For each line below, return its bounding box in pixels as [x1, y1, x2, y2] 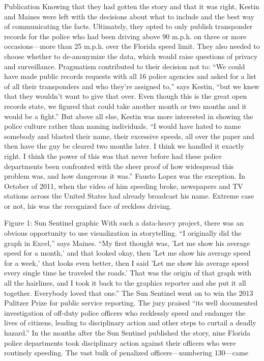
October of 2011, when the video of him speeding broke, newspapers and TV [4, 180, 243, 191]
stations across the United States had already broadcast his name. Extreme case [4, 190, 254, 201]
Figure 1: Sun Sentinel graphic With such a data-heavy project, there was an [4, 217, 244, 228]
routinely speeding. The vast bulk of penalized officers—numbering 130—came [4, 347, 248, 358]
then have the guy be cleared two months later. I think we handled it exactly [4, 141, 244, 151]
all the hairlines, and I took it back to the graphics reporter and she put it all [4, 277, 246, 288]
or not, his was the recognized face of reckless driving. [4, 200, 172, 211]
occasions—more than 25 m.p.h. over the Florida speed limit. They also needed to [4, 41, 260, 51]
